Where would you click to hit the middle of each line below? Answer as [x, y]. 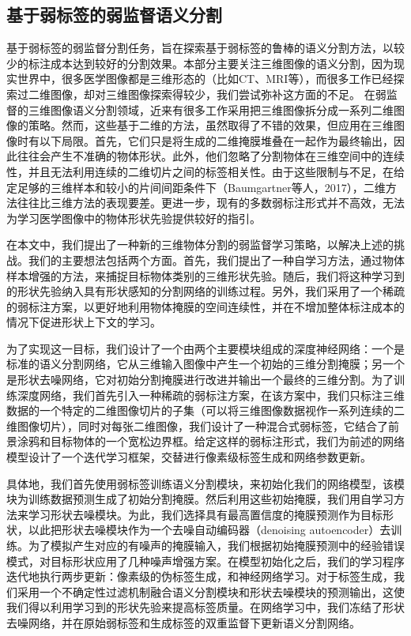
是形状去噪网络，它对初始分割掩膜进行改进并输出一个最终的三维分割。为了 [200, 380]
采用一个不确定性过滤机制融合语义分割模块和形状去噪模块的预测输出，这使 [211, 591]
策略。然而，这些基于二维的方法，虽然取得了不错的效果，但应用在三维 [211, 125]
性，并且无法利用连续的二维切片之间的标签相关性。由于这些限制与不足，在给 [205, 171]
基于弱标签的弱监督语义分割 [114, 15]
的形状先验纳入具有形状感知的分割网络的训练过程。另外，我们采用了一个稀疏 [205, 291]
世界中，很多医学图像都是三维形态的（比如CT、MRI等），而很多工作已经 [205, 79]
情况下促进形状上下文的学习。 [84, 322]
